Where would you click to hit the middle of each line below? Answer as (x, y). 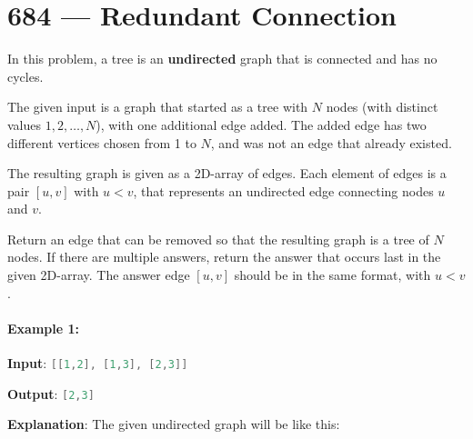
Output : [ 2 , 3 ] (51, 393)
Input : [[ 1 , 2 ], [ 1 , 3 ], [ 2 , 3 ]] (98, 363)
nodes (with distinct (382, 107)
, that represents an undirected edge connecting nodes (283, 190)
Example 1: (43, 328)
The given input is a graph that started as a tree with (158, 107)
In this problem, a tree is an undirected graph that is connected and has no (222, 59)
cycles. (25, 76)
